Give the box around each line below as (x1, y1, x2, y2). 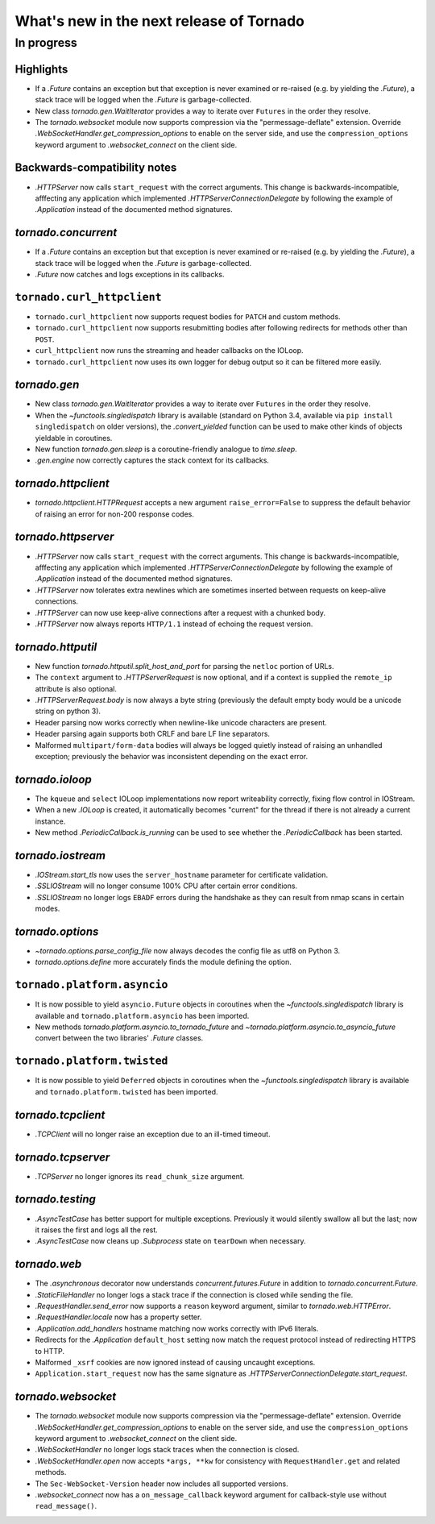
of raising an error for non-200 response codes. (35, 509, 195, 519)
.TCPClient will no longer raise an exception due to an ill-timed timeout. (35, 1129, 271, 1139)
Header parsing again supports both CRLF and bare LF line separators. (35, 729, 270, 739)
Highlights (14, 62, 68, 76)
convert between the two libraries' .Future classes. (35, 1033, 204, 1043)
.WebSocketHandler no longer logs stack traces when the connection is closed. (35, 1445, 300, 1455)
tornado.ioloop (14, 772, 92, 786)
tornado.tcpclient (14, 1108, 106, 1122)
